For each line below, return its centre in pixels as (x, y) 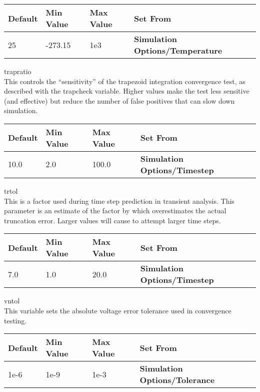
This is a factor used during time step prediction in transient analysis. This (119, 201)
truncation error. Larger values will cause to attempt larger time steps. (112, 220)
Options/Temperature (178, 50)
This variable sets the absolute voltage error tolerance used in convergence (118, 310)
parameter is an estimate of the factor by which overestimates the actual (115, 211)
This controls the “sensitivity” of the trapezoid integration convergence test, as (125, 81)
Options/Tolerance (177, 380)
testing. (15, 320)
